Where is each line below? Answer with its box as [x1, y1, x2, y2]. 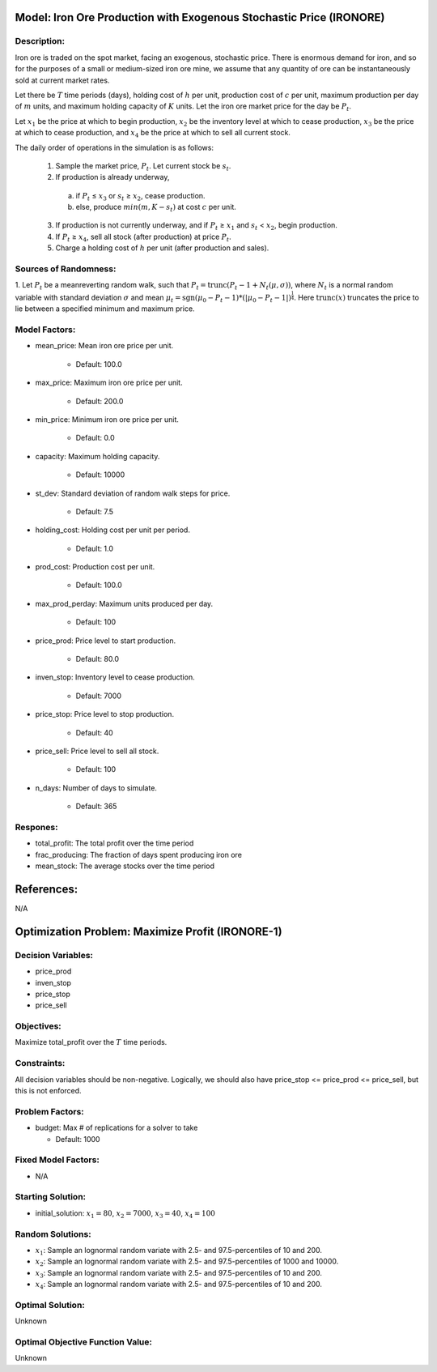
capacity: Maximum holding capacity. [35, 451, 160, 461]
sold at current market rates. [15, 75, 110, 85]
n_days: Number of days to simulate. [35, 782, 158, 793]
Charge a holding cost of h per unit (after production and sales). [55, 243, 269, 253]
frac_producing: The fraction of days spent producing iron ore [35, 850, 243, 859]
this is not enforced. [15, 1086, 82, 1095]
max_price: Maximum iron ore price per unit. [35, 377, 183, 388]
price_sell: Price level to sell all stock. [35, 746, 159, 756]
